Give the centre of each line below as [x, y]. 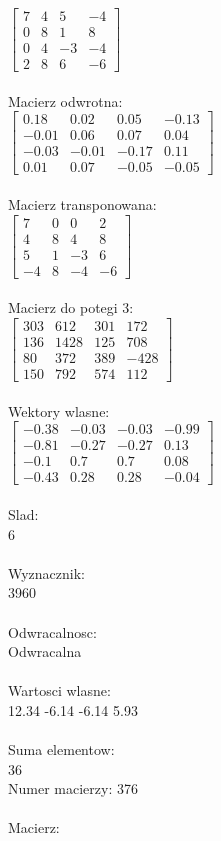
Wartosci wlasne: [59, 690]
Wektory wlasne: [59, 410]
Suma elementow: [61, 749]
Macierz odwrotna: [65, 100]
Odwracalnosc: [52, 631]
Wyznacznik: [47, 572]
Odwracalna [45, 651]
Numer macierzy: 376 [73, 788]
